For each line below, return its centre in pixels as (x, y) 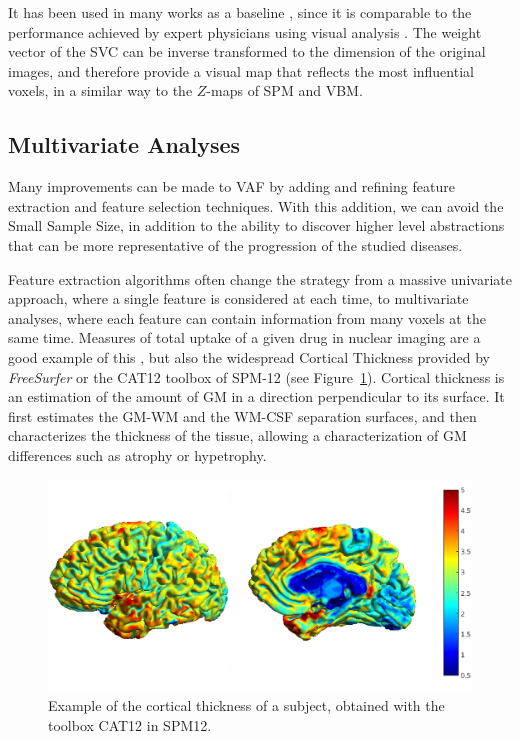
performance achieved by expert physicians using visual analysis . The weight (245, 31)
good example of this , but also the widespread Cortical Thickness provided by (249, 356)
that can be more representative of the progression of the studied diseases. (235, 244)
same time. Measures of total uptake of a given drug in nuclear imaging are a (244, 337)
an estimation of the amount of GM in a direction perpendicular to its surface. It (256, 396)
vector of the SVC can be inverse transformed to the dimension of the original (247, 51)
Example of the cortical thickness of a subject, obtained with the (246, 705)
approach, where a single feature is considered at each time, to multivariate (238, 298)
